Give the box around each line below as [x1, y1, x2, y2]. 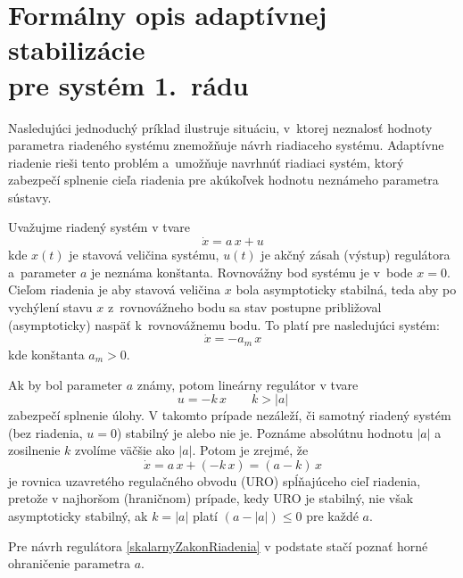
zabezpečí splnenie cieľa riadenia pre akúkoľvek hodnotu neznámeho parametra [8, 170, 439, 189]
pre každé [306, 507, 359, 525]
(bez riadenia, [8, 423, 83, 442]
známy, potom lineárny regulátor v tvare [136, 375, 359, 393]
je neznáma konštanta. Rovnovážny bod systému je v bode [91, 262, 413, 281]
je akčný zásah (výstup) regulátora [260, 245, 451, 264]
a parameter [8, 262, 77, 281]
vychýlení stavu [8, 298, 93, 317]
